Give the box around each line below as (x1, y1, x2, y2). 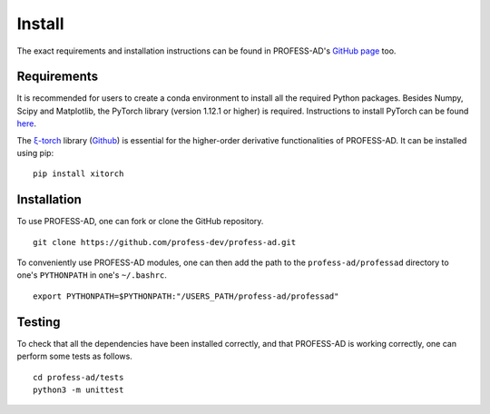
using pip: (16, 148, 54, 159)
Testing (16, 314, 61, 330)
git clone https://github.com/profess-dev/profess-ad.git (33, 237, 297, 247)
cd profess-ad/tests (33, 372, 124, 382)
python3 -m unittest (33, 384, 124, 395)
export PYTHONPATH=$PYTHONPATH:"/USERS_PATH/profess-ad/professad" (33, 291, 339, 301)
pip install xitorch (33, 169, 124, 179)
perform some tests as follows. (16, 350, 133, 362)
